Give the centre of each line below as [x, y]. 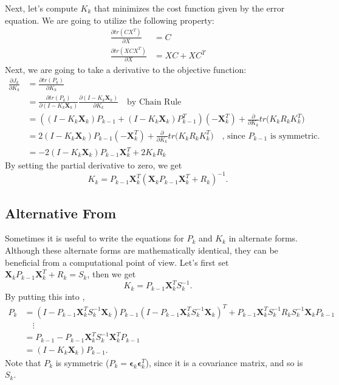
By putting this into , [45, 296]
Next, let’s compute [41, 8]
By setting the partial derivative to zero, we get [94, 165]
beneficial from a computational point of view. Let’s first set [117, 262]
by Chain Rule [154, 102]
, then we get [111, 274]
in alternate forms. [263, 238]
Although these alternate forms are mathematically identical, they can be [142, 250]
